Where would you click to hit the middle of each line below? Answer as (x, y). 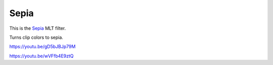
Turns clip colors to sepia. (36, 37)
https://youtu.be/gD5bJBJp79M (42, 47)
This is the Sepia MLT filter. (38, 28)
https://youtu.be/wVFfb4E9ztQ (41, 56)
